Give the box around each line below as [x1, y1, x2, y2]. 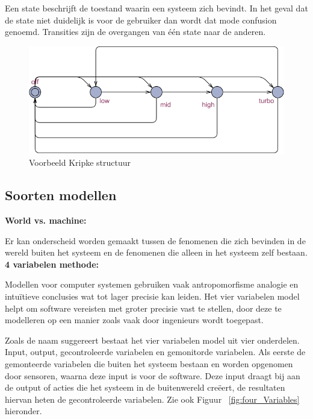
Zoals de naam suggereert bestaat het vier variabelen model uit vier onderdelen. [5, 333, 300, 346]
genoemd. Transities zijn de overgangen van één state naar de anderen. [5, 25, 266, 38]
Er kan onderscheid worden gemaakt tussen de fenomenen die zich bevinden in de [5, 234, 306, 247]
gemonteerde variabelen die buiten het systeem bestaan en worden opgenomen [5, 358, 293, 370]
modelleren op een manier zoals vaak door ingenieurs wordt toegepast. [5, 313, 264, 326]
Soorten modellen [5, 186, 117, 204]
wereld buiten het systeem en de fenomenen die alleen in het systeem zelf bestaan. [5, 246, 308, 259]
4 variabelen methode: [5, 257, 99, 270]
